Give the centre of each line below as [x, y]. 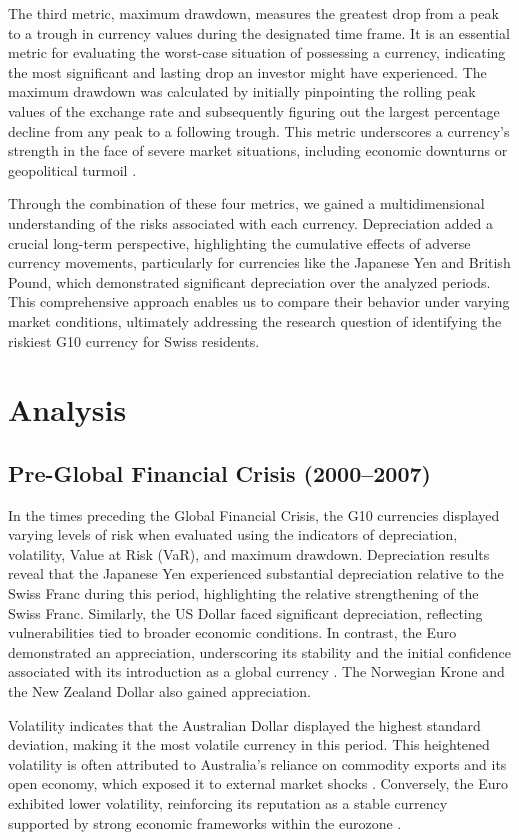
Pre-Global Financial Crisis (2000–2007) [219, 472]
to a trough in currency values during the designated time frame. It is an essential [259, 32]
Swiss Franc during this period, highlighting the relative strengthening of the [243, 593]
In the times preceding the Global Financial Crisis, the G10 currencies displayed [254, 514]
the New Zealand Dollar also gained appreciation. [159, 691]
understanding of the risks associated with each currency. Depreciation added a [250, 222]
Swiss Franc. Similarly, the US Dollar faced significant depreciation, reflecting [245, 612]
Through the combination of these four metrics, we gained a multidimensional [246, 203]
